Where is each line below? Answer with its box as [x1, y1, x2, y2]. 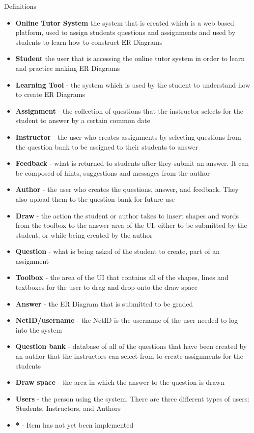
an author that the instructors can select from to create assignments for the [15, 351, 243, 361]
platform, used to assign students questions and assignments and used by [15, 27, 236, 37]
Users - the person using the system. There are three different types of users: [15, 393, 250, 403]
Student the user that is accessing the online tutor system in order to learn [15, 53, 245, 63]
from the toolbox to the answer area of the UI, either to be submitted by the [15, 220, 247, 230]
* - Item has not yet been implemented [15, 420, 134, 430]
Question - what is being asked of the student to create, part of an [15, 246, 220, 256]
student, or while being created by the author [15, 229, 153, 240]
